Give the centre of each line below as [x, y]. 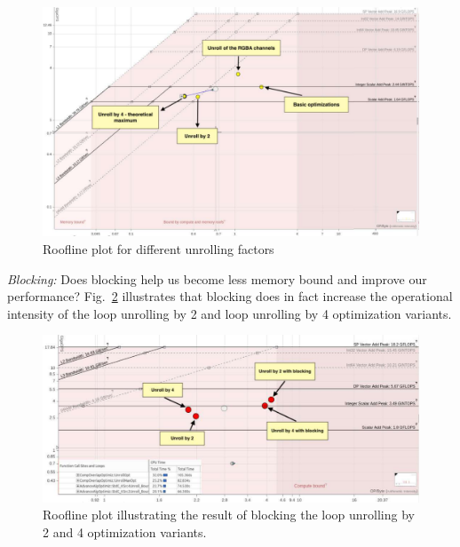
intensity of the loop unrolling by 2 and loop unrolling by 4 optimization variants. [230, 313]
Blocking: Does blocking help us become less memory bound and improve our [217, 278]
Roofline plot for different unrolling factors [159, 248]
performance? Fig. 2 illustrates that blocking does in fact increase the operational [230, 296]
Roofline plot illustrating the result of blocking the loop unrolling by [229, 515]
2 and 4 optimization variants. [125, 531]
